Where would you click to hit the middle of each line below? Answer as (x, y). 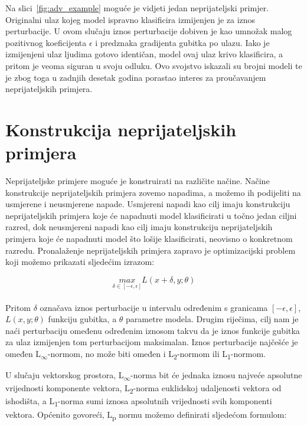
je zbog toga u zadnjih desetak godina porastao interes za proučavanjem (136, 77)
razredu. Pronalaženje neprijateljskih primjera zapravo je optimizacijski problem (151, 250)
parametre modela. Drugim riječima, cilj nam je (212, 319)
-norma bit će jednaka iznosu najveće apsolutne (216, 375)
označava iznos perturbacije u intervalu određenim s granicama (154, 307)
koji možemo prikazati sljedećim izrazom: (80, 262)
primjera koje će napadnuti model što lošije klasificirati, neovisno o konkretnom (149, 239)
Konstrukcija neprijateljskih (121, 129)
